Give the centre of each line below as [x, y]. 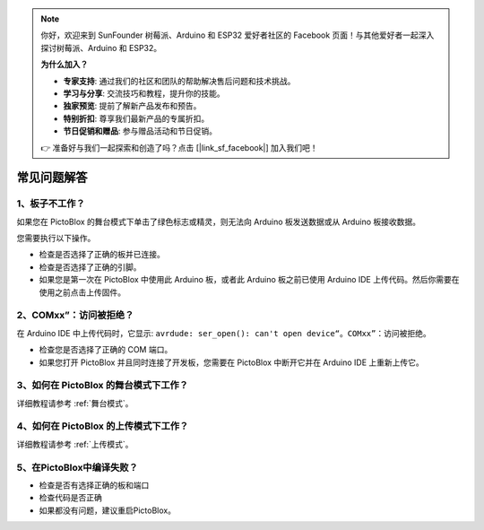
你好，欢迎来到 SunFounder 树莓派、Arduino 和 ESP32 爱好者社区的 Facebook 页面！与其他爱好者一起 [229, 35]
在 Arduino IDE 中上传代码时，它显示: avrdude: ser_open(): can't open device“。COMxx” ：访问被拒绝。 [224, 333]
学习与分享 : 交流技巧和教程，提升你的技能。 [144, 93]
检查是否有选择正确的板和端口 [94, 485]
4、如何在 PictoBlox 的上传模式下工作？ [103, 426]
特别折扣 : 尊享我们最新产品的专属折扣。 [136, 118]
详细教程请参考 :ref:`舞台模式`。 [75, 403]
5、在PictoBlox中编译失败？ [78, 467]
